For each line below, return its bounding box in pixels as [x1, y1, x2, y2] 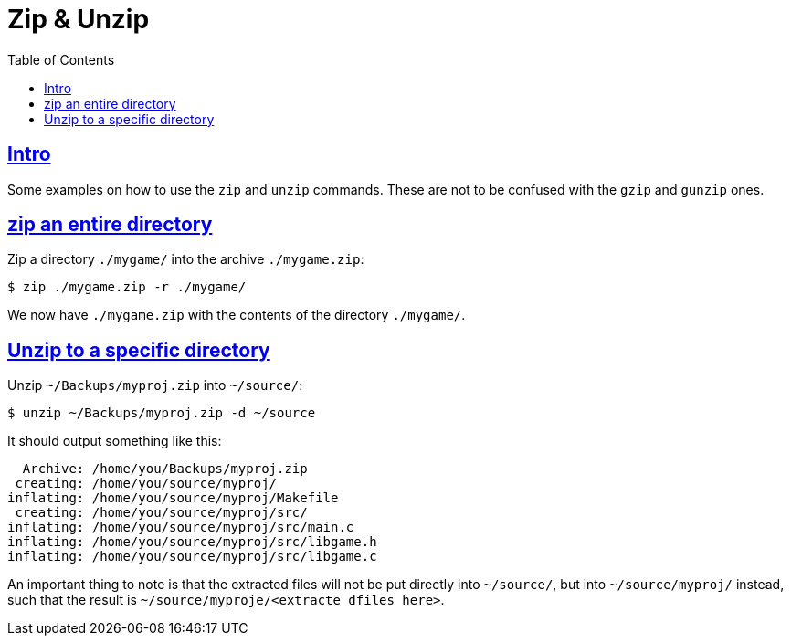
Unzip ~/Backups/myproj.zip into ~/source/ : [7, 377, 303, 394]
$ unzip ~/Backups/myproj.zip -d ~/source [7, 406, 316, 421]
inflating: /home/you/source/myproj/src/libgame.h [7, 534, 377, 550]
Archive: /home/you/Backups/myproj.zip [22, 461, 308, 477]
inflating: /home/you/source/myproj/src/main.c [7, 520, 354, 535]
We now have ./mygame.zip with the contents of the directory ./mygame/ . [7, 307, 466, 323]
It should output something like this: [7, 433, 222, 449]
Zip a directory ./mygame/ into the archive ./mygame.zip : [7, 251, 364, 268]
